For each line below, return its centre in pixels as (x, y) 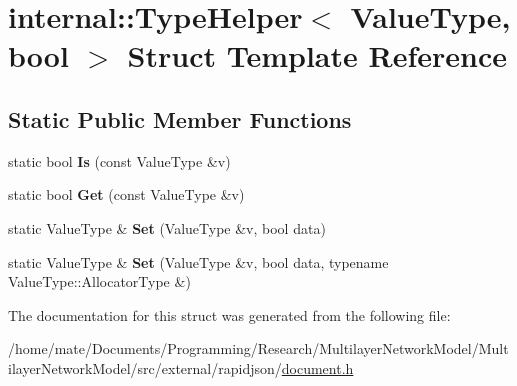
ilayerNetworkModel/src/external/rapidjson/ (145, 367)
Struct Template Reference (317, 55)
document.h (317, 367)
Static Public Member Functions (180, 118)
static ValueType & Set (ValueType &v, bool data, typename (198, 261)
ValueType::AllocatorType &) (99, 281)
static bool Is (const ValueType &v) (119, 160)
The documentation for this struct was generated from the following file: (229, 314)
